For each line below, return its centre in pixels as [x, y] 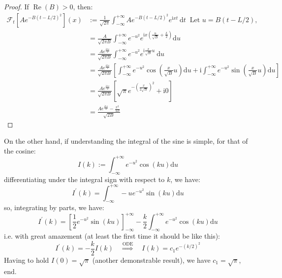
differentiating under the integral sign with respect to [84, 179]
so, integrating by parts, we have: [54, 207]
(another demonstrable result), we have [151, 260]
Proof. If [16, 6]
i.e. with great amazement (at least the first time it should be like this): [112, 236]
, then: [83, 6]
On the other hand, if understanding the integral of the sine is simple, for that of [126, 141]
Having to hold [27, 260]
